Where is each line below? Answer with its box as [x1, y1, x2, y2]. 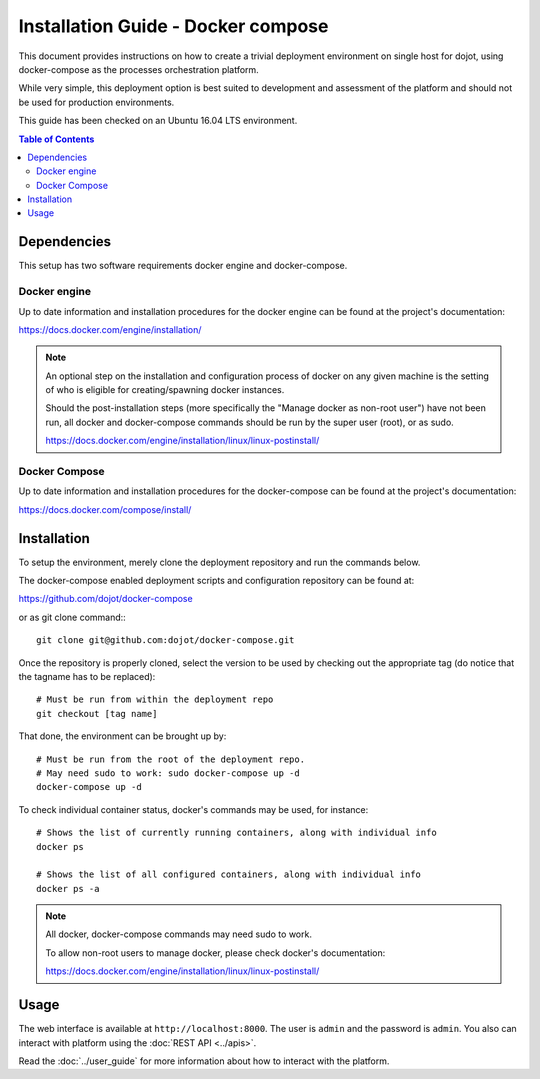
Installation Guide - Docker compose [18, 15, 329, 37]
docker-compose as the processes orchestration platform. [18, 63, 259, 75]
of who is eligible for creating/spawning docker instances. [45, 384, 285, 396]
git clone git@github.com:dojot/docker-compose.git [36, 635, 295, 646]
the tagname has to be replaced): [18, 671, 156, 683]
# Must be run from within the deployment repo [36, 694, 274, 705]
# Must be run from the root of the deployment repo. [36, 753, 305, 765]
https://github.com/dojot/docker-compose [18, 593, 194, 605]
